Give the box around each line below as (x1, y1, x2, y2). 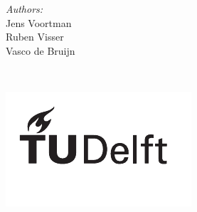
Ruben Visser (6, 29, 64, 44)
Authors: (6, 1, 43, 16)
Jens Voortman (6, 15, 72, 30)
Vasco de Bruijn (6, 43, 75, 58)
